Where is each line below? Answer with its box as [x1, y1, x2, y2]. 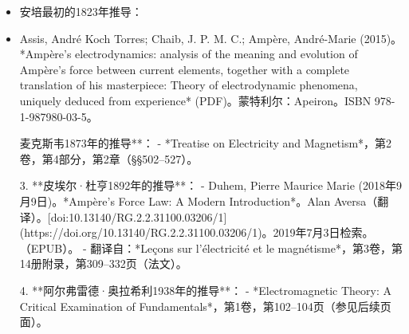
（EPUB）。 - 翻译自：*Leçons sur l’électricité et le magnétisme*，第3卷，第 [19, 239, 403, 256]
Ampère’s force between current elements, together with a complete [19, 61, 350, 77]
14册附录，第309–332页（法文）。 [19, 255, 187, 272]
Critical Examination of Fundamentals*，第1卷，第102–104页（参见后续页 [19, 297, 391, 314]
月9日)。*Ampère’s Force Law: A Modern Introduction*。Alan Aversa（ [19, 192, 378, 209]
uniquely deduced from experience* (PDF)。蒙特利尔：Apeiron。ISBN [19, 92, 372, 108]
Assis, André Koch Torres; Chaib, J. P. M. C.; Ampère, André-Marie [19, 29, 356, 46]
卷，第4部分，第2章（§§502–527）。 [19, 150, 199, 167]
